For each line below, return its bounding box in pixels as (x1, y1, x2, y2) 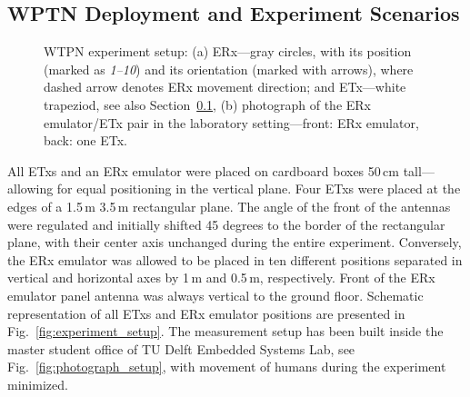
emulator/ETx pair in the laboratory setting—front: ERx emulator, (44, 113, 419, 132)
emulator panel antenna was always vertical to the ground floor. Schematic (7, 285, 424, 304)
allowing (7, 179, 54, 198)
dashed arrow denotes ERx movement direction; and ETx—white (44, 77, 406, 96)
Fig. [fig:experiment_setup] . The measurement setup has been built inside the (7, 322, 444, 341)
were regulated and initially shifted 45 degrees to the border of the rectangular (7, 214, 445, 233)
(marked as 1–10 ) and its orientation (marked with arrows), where (44, 59, 414, 78)
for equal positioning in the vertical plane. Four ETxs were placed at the (56, 179, 461, 198)
